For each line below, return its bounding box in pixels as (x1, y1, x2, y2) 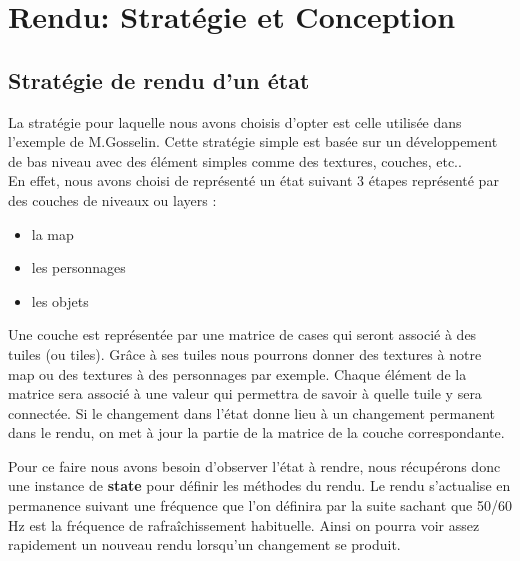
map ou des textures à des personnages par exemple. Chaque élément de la (8, 363, 467, 384)
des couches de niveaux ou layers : (8, 189, 217, 210)
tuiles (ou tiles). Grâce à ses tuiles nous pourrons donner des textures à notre (8, 343, 482, 364)
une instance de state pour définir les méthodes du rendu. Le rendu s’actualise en (8, 475, 511, 496)
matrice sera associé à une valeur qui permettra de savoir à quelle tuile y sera (8, 383, 482, 404)
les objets (31, 290, 89, 311)
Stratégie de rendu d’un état (8, 64, 310, 95)
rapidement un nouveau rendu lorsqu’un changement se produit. (8, 534, 401, 555)
